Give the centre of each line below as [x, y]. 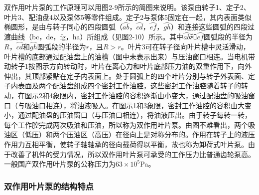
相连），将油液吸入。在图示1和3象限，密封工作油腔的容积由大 [145, 105]
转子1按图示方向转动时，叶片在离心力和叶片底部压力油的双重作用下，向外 [131, 66]
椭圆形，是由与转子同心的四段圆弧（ [63, 27]
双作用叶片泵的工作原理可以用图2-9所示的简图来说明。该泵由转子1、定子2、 [127, 7]
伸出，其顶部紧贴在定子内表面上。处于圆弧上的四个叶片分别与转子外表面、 [126, 76]
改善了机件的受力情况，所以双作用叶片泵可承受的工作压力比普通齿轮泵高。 [133, 154]
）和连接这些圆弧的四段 [209, 27]
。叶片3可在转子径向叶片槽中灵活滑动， [185, 47]
